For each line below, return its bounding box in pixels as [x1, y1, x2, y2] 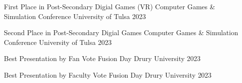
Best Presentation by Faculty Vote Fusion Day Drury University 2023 [4, 69, 212, 80]
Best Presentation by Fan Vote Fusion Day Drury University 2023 [4, 53, 201, 63]
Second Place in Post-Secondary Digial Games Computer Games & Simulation [4, 27, 238, 38]
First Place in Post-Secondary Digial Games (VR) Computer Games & [4, 1, 215, 11]
